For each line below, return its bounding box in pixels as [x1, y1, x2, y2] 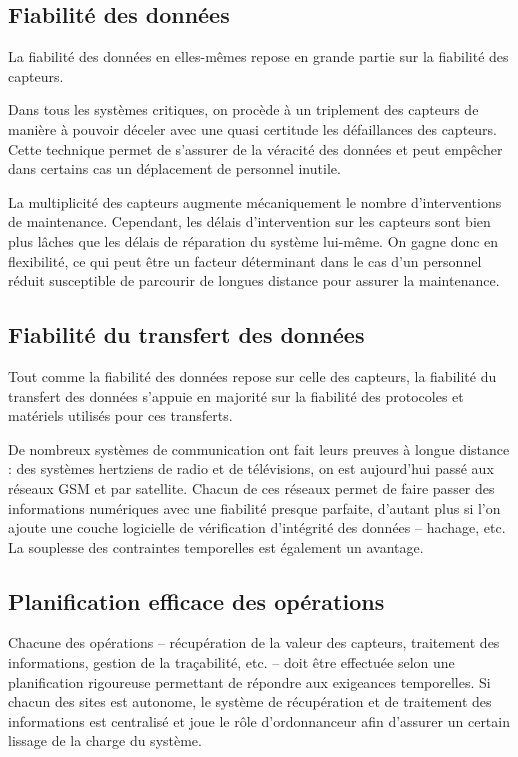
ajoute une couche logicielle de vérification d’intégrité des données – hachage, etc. [8, 517, 506, 538]
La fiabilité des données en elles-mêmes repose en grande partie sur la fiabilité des [8, 46, 509, 67]
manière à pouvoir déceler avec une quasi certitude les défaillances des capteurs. [8, 118, 497, 139]
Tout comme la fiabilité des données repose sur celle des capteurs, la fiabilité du [8, 365, 497, 386]
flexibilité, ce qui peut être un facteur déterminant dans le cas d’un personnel [8, 250, 482, 271]
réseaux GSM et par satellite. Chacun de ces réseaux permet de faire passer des [8, 477, 495, 498]
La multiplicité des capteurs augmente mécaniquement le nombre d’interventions [8, 191, 502, 212]
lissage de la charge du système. [8, 730, 202, 751]
